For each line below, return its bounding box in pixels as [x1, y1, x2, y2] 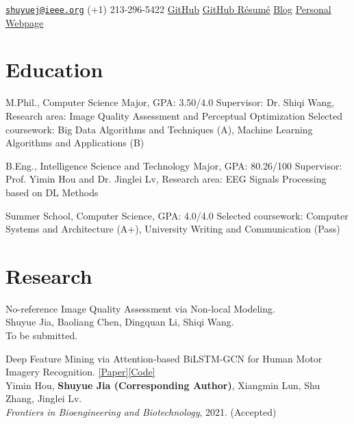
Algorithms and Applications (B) [5, 135, 144, 150]
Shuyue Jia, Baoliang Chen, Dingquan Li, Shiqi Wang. [5, 315, 234, 329]
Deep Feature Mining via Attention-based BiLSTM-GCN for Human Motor [5, 351, 323, 365]
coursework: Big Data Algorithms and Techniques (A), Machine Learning [5, 122, 313, 136]
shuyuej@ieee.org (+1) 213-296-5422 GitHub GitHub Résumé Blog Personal [5, 2, 331, 16]
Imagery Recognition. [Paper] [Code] [5, 365, 155, 379]
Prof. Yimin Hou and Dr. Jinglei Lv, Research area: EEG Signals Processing [5, 172, 327, 186]
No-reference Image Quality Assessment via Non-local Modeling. [5, 301, 275, 315]
